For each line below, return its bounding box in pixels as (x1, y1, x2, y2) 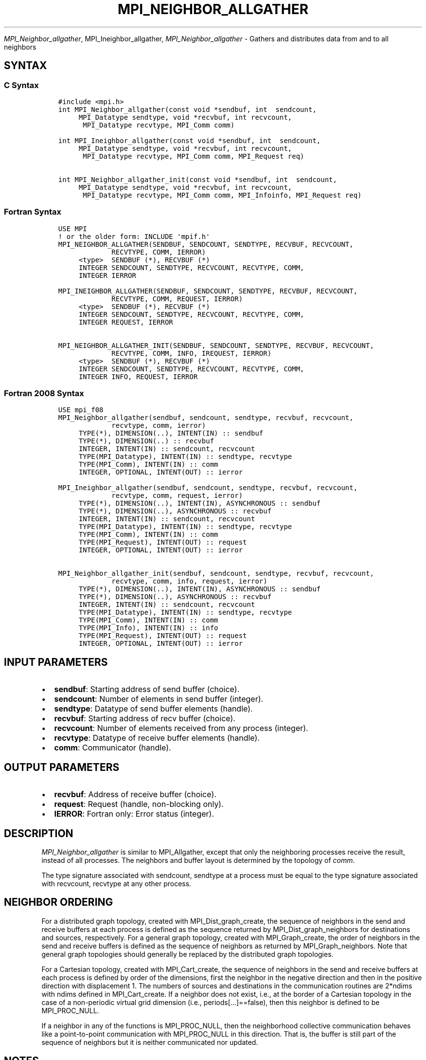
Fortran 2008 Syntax (4, 388, 84, 399)
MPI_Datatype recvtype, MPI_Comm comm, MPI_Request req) (83, 152, 304, 160)
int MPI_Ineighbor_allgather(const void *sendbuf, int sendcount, (58, 136, 321, 145)
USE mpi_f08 (58, 406, 104, 414)
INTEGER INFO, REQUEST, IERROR (78, 372, 198, 381)
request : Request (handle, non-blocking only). (54, 799, 224, 809)
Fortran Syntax (4, 207, 61, 217)
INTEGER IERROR (78, 271, 136, 279)
